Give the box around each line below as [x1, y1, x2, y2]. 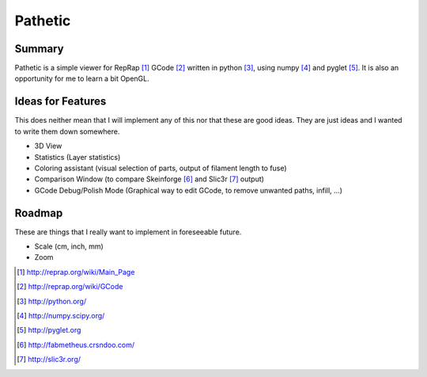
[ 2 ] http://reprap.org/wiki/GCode [17, 282, 123, 291]
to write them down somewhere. [14, 127, 120, 136]
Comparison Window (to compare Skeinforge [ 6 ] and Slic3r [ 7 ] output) [34, 174, 265, 184]
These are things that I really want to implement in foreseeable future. [14, 227, 242, 237]
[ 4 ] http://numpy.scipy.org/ [17, 310, 105, 320]
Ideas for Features [14, 95, 107, 109]
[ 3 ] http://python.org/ [17, 296, 87, 306]
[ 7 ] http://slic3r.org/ [17, 355, 81, 364]
